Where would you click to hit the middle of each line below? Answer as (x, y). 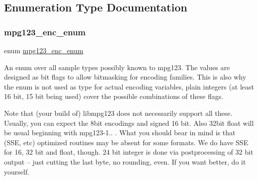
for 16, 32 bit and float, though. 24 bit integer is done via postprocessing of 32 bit (129, 152)
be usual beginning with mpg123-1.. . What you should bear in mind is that (120, 133)
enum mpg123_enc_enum (44, 50)
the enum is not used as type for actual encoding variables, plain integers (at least (129, 86)
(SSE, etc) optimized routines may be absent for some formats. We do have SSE (126, 142)
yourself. (17, 171)
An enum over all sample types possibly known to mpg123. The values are (117, 67)
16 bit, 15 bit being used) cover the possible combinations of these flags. (114, 96)
